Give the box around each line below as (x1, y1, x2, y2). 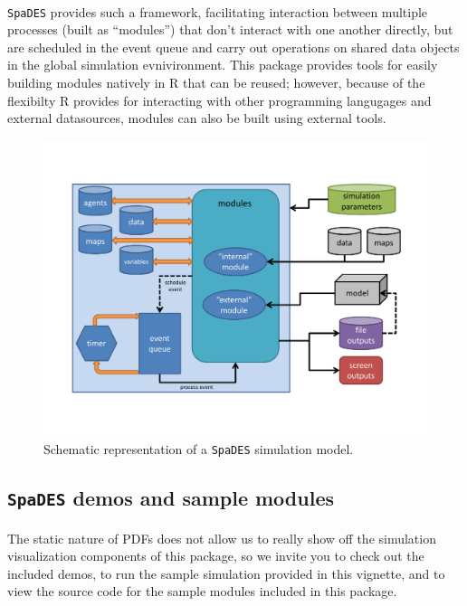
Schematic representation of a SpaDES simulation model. (43, 439, 354, 458)
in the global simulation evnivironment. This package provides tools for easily (7, 55, 438, 74)
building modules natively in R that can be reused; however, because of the (7, 73, 425, 92)
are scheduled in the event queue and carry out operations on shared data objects (7, 37, 460, 56)
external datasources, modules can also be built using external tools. (7, 109, 386, 128)
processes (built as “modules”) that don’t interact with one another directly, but (7, 20, 453, 39)
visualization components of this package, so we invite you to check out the (7, 546, 424, 565)
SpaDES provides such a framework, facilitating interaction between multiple (7, 2, 428, 21)
